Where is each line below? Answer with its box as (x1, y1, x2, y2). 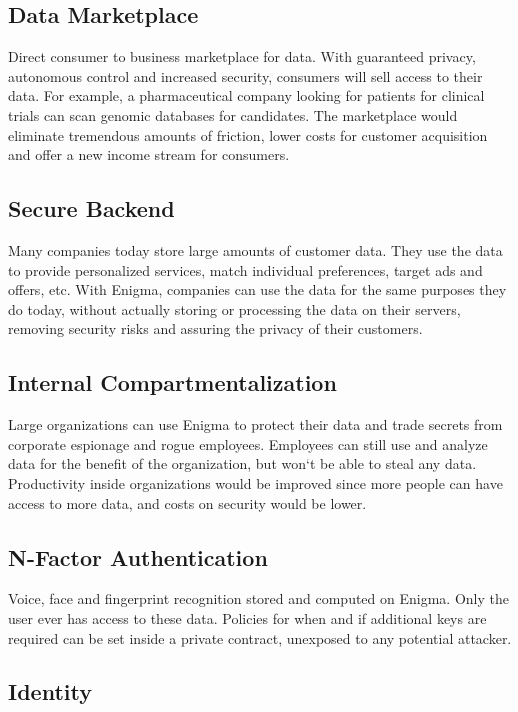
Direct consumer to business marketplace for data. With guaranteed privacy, (8, 46, 476, 67)
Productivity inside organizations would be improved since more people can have (8, 472, 503, 493)
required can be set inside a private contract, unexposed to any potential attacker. (8, 627, 512, 648)
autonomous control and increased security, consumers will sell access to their (8, 65, 483, 86)
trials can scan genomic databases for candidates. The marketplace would (8, 104, 458, 125)
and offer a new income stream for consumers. (8, 144, 290, 165)
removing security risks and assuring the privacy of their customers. (8, 318, 423, 339)
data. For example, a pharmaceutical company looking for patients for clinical (8, 85, 485, 106)
